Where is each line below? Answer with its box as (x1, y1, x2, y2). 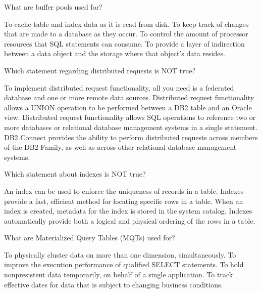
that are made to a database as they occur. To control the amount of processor (4, 28, 248, 39)
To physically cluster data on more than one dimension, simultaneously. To (4, 249, 236, 260)
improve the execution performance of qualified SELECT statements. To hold (4, 259, 244, 270)
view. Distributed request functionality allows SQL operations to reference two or (4, 112, 256, 122)
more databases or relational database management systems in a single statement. (4, 121, 257, 132)
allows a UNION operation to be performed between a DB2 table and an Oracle (4, 102, 252, 112)
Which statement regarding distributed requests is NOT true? (4, 65, 196, 75)
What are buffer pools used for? (4, 2, 102, 12)
